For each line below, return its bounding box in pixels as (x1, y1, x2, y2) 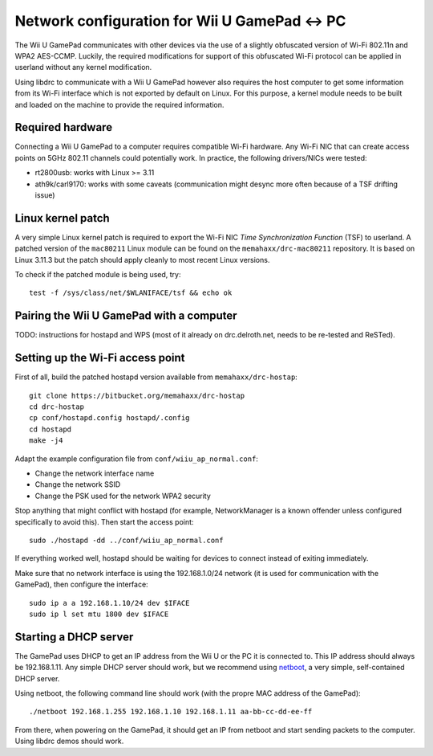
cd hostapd (29, 424, 72, 434)
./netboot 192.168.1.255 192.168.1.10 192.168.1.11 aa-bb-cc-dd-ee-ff (29, 707, 313, 717)
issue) (34, 190, 55, 200)
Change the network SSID (34, 480, 121, 489)
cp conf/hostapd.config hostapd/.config (29, 414, 190, 423)
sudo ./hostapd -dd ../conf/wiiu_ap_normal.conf (29, 535, 224, 545)
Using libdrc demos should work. (14, 736, 124, 746)
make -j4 (29, 436, 63, 445)
